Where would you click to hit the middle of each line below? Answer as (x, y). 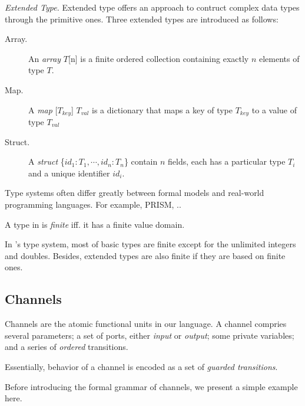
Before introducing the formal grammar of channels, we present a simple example (151, 386)
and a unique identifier (69, 173)
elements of (279, 58)
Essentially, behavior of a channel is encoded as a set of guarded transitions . (141, 366)
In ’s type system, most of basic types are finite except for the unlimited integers (150, 244)
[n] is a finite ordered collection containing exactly (159, 58)
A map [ (43, 109)
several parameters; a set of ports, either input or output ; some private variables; (150, 335)
